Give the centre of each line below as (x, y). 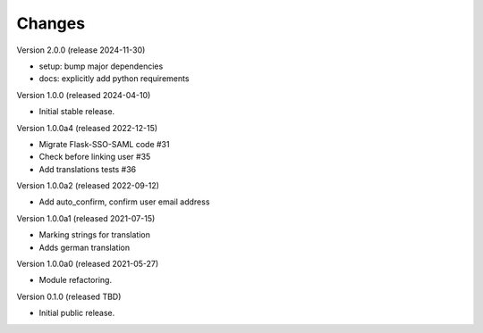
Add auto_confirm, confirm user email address (124, 202)
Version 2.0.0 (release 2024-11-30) (81, 50)
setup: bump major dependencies (101, 66)
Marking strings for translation (95, 235)
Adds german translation (84, 247)
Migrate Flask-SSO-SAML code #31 (104, 144)
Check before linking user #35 (95, 157)
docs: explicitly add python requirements (114, 79)
